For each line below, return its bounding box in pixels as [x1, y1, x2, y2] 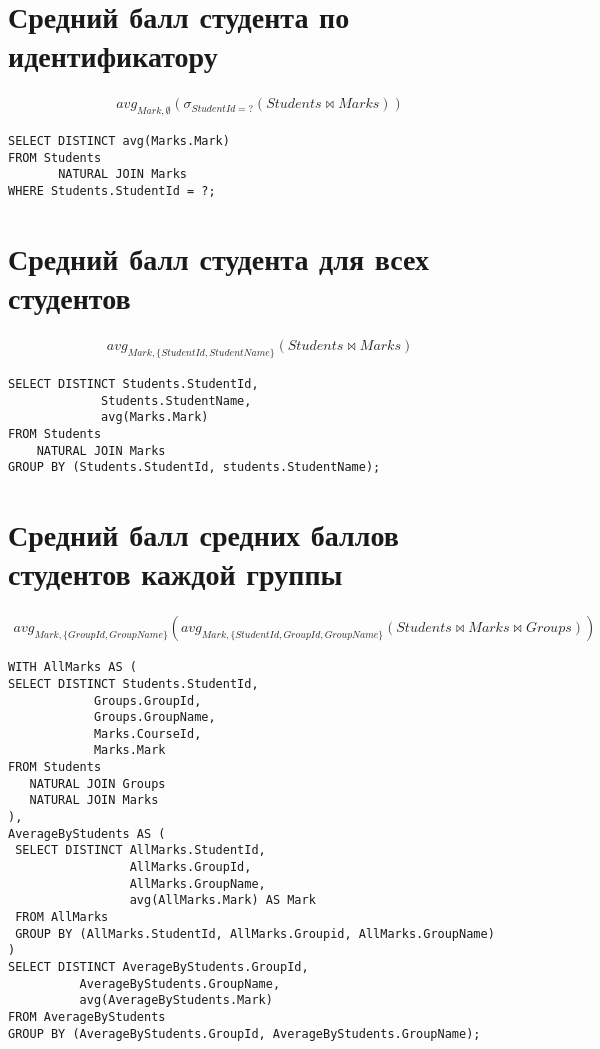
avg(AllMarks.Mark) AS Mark [129, 893, 316, 908]
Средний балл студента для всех [8, 237, 429, 278]
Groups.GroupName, [93, 710, 216, 725]
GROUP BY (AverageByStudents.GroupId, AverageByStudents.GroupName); [8, 1026, 481, 1041]
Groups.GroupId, [93, 693, 202, 708]
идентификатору [8, 35, 218, 76]
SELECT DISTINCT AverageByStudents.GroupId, [8, 960, 309, 974]
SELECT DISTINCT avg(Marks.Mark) [8, 134, 230, 149]
